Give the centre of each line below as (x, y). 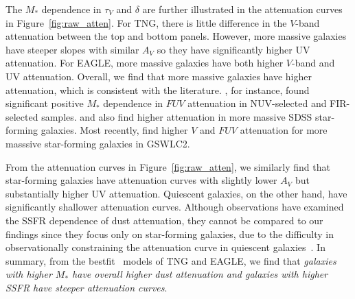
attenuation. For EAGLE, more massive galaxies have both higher (145, 63)
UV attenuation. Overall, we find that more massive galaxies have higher (159, 76)
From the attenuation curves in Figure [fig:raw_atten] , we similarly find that (168, 166)
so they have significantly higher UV (233, 49)
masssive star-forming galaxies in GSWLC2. (98, 143)
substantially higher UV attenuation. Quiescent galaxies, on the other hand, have (176, 193)
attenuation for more (284, 130)
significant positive (45, 103)
